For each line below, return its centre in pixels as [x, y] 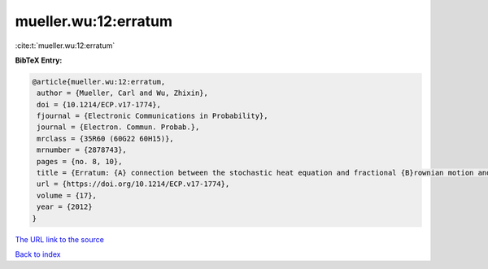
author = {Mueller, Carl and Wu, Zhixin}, [123, 93]
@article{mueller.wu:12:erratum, [99, 82]
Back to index [38, 254]
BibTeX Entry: [39, 60]
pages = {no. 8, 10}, [80, 161]
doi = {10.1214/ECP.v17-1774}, [99, 104]
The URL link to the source [60, 239]
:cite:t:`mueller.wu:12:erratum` [65, 46]
